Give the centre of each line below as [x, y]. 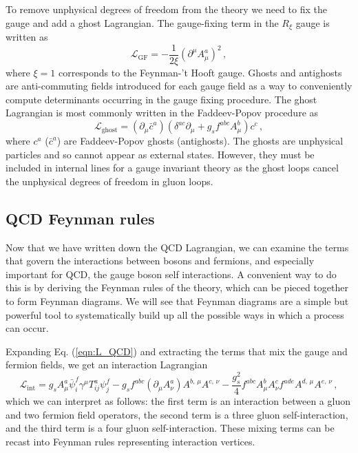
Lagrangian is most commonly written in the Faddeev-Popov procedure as [162, 113]
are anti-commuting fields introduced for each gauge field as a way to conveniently [179, 86]
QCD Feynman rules [80, 218]
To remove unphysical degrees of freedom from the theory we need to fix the [166, 9]
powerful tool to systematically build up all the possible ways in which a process [175, 314]
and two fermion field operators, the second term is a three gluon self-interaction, [177, 414]
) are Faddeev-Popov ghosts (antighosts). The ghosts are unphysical [200, 141]
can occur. [27, 328]
